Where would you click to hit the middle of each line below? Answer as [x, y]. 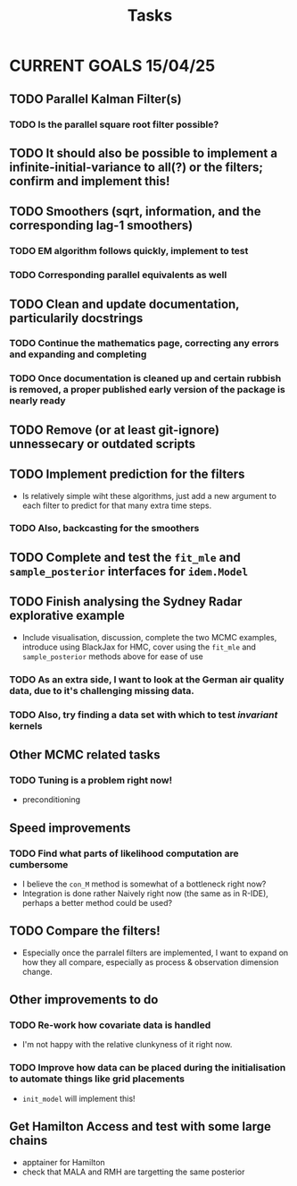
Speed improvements [70, 828]
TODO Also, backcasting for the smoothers [104, 529]
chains [29, 1141]
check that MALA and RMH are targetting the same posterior [133, 1172]
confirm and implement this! [90, 181]
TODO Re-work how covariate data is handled [110, 1025]
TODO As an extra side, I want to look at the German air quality [147, 679]
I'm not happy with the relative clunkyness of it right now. [127, 1045]
